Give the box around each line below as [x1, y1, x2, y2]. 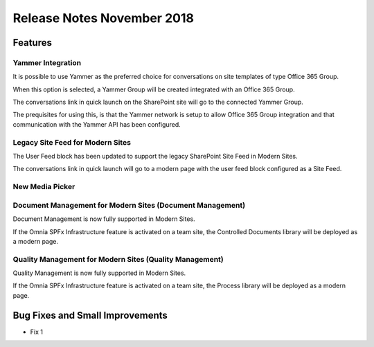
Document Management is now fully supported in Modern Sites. [12, 215, 195, 223]
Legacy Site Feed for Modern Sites [12, 137, 132, 147]
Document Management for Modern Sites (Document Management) [12, 200, 246, 210]
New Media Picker [12, 182, 75, 192]
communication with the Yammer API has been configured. [12, 120, 181, 128]
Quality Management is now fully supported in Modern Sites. [12, 269, 186, 277]
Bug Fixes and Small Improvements [12, 309, 168, 321]
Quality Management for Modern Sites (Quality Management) [12, 254, 224, 264]
